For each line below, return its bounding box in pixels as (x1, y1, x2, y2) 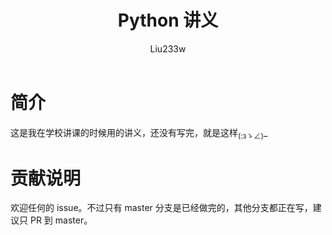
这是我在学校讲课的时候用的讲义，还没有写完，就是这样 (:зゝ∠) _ (10, 126, 268, 141)
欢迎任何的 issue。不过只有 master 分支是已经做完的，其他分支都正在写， (10, 202, 313, 214)
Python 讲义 (117, 9, 219, 32)
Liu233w (149, 42, 187, 55)
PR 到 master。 (29, 214, 93, 226)
